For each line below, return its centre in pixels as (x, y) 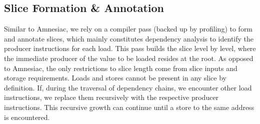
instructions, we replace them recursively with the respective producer (111, 97)
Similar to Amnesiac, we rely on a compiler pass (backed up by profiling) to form (128, 29)
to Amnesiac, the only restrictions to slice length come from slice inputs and (121, 68)
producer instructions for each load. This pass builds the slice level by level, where (130, 48)
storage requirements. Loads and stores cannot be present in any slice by (115, 78)
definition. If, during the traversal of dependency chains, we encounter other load (128, 87)
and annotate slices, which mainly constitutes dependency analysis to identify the (129, 38)
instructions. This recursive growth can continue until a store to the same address (129, 107)
